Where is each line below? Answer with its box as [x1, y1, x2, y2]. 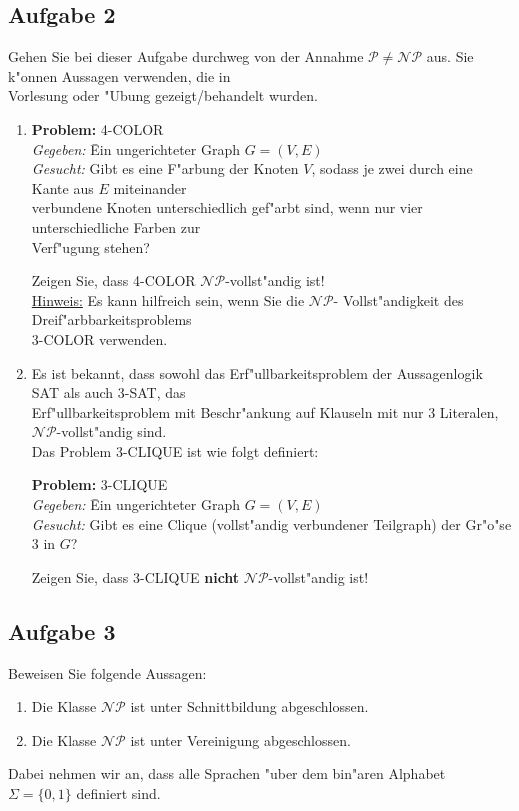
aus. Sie [426, 46, 474, 67]
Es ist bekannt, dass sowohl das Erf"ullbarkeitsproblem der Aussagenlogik [31, 362, 483, 383]
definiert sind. [76, 783, 161, 804]
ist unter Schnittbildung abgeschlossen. [130, 696, 369, 717]
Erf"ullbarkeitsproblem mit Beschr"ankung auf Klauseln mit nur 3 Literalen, [31, 401, 499, 422]
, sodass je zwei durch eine [311, 158, 473, 179]
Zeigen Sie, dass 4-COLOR [31, 270, 196, 291]
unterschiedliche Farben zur [31, 216, 201, 237]
